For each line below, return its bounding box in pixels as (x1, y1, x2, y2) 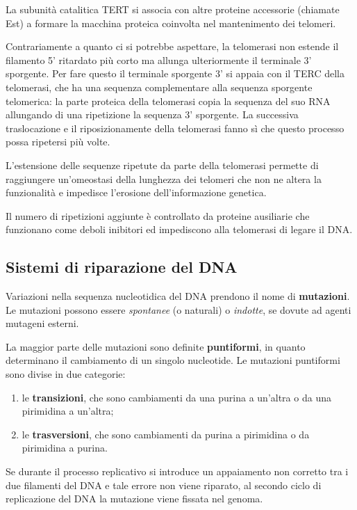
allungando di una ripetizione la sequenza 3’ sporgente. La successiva (6, 107, 299, 122)
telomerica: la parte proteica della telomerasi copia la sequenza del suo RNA (6, 93, 331, 108)
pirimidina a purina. (22, 440, 108, 455)
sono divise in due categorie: (6, 367, 126, 381)
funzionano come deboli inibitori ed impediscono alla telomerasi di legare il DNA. (6, 222, 353, 237)
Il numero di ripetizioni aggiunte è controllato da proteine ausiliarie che (6, 208, 310, 223)
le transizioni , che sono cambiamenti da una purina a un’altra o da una (22, 390, 331, 404)
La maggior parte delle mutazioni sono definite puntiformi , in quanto (6, 339, 306, 353)
